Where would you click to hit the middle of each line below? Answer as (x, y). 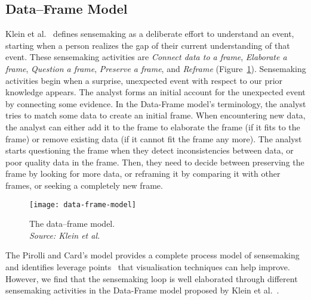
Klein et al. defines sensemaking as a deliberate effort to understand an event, (150, 34)
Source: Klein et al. (65, 235)
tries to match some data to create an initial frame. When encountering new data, (155, 115)
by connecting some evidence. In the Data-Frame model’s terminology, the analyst (156, 103)
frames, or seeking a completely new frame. (84, 185)
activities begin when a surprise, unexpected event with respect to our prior (144, 80)
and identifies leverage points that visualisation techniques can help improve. (148, 266)
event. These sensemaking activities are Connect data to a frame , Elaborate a (146, 57)
